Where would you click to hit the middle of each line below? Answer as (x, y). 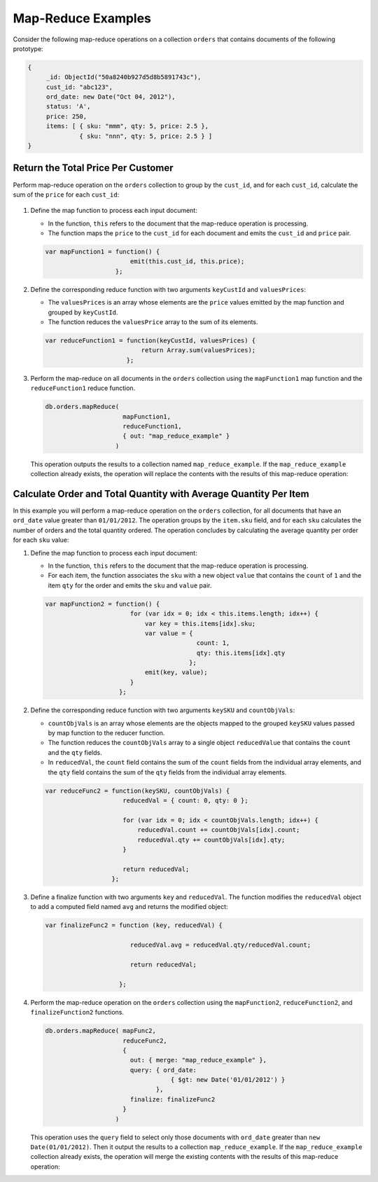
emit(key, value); (176, 673)
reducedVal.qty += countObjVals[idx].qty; (211, 840)
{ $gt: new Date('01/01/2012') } (228, 1080)
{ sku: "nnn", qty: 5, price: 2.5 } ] (146, 136)
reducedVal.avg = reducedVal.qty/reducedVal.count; (220, 945)
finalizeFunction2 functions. (77, 1013)
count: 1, (213, 643)
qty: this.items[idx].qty (241, 653)
